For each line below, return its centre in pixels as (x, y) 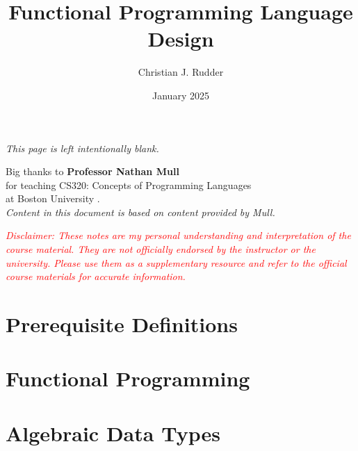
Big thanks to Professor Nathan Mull (92, 171)
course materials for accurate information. (96, 276)
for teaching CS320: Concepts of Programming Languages (129, 184)
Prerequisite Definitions (122, 324)
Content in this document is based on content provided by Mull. (140, 212)
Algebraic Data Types (113, 433)
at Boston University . (53, 198)
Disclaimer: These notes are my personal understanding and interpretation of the (178, 235)
